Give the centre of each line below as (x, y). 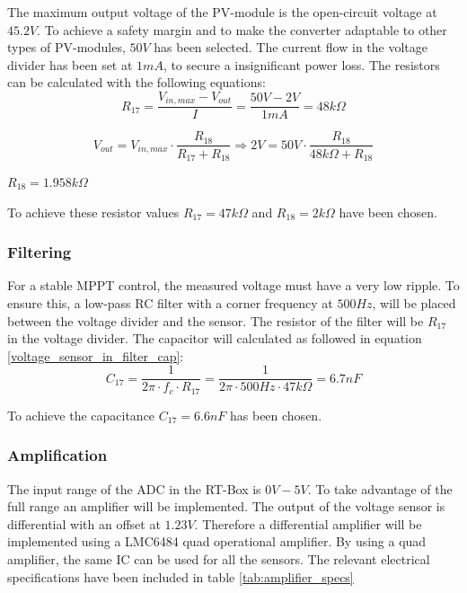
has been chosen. (276, 415)
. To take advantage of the (380, 488)
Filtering (40, 252)
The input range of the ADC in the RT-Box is (134, 488)
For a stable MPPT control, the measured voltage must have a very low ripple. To (233, 285)
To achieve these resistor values (93, 212)
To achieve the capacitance (81, 415)
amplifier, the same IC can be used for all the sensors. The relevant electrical (219, 559)
